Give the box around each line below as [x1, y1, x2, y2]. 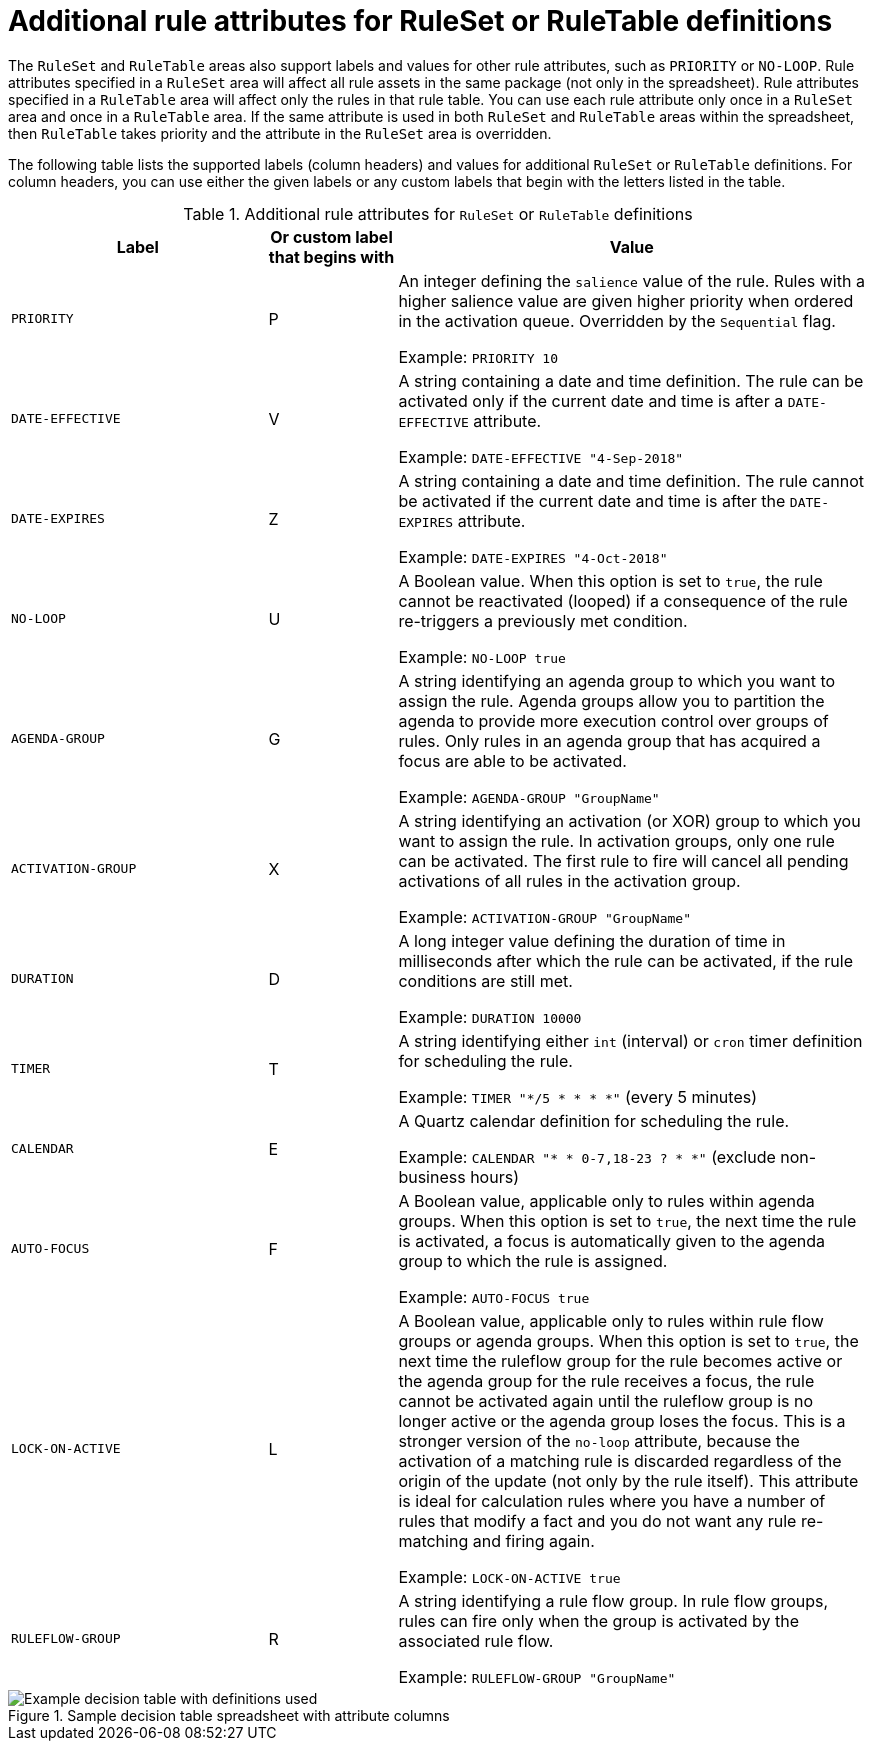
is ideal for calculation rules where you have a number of [398, 1490, 826, 1511]
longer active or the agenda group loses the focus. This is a [398, 1410, 846, 1431]
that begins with [268, 246, 395, 267]
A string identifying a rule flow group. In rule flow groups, [398, 1590, 829, 1611]
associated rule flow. [398, 1630, 554, 1651]
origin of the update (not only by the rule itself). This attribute [398, 1470, 859, 1491]
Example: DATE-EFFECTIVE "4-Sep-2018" [398, 446, 684, 467]
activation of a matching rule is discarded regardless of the [398, 1450, 842, 1471]
